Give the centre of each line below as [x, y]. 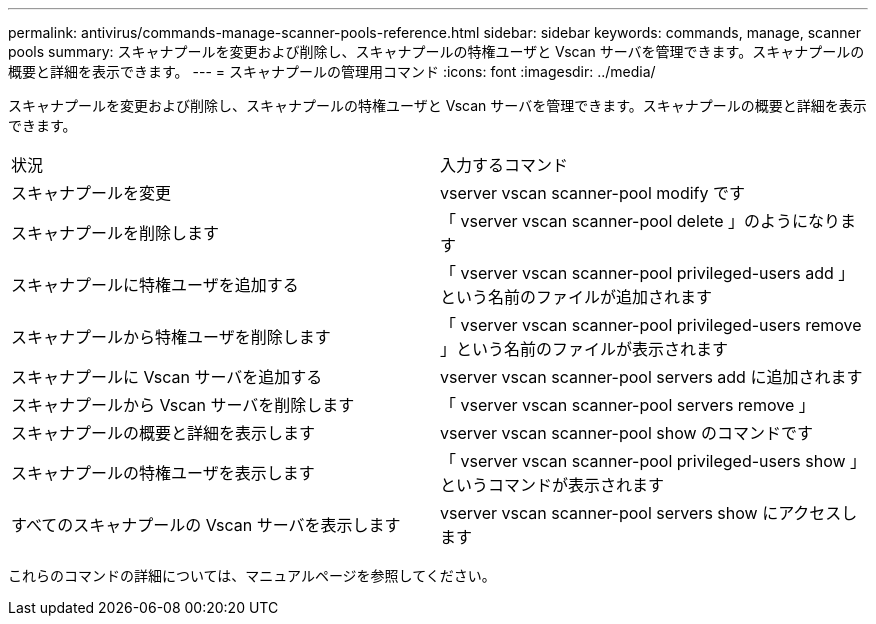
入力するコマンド [504, 165]
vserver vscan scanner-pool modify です [593, 193]
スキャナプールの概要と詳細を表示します [163, 433]
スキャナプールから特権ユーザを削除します [171, 337]
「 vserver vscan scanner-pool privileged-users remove [651, 325]
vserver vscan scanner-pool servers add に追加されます [651, 377]
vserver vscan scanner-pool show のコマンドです [627, 433]
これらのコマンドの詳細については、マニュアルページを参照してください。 [252, 575]
